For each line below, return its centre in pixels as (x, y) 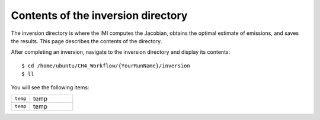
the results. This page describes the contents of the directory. (87, 41)
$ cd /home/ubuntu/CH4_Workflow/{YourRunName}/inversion (106, 66)
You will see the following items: (50, 87)
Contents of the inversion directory (99, 15)
